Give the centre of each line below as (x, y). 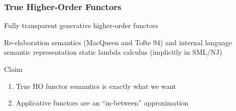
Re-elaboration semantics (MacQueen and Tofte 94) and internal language (118, 42)
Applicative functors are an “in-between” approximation (102, 103)
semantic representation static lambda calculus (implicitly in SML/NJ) (113, 52)
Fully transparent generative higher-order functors (81, 25)
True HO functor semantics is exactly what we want (96, 86)
